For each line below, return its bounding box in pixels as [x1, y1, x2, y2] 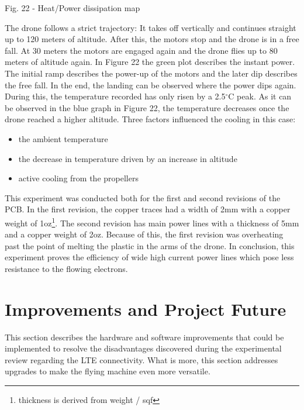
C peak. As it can [228, 90, 292, 102]
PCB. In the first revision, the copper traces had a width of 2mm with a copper [5, 203, 291, 215]
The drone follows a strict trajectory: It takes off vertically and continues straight [5, 21, 296, 33]
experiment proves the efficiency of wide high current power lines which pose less [5, 251, 294, 263]
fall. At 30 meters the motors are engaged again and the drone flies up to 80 [5, 44, 278, 56]
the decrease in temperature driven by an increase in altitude [18, 152, 237, 164]
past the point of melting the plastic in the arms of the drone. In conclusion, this [5, 239, 295, 251]
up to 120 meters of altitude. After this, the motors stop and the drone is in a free [5, 33, 299, 45]
